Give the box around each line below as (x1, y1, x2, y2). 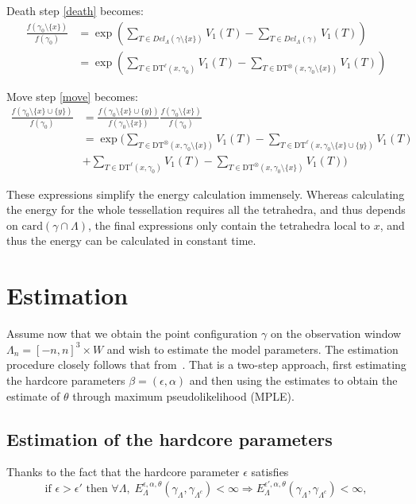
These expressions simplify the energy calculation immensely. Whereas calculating (6, 185, 405, 202)
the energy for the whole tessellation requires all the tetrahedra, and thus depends (6, 201, 406, 218)
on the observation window (270, 325, 402, 342)
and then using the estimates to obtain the (189, 371, 398, 388)
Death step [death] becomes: (6, 2, 144, 18)
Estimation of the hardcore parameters (6, 426, 333, 451)
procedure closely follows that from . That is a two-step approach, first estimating (6, 356, 406, 373)
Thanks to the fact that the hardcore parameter (6, 463, 240, 480)
